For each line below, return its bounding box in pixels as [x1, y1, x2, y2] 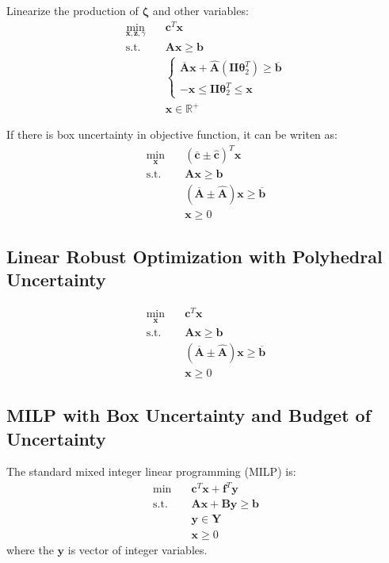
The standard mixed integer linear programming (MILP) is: [6, 463, 296, 480]
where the [6, 541, 54, 557]
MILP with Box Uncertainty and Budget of [6, 403, 372, 427]
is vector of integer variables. [67, 541, 208, 557]
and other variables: [152, 2, 249, 18]
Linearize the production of [6, 2, 139, 18]
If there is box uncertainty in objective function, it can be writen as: [6, 126, 338, 143]
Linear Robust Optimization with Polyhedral [6, 244, 383, 269]
